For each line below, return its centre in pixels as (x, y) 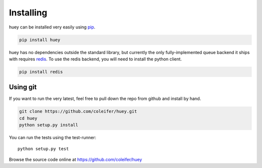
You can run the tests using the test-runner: (53, 138)
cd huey (28, 118)
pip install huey (40, 40)
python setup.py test (43, 149)
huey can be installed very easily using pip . (52, 27)
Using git (23, 87)
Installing (28, 13)
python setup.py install (49, 125)
